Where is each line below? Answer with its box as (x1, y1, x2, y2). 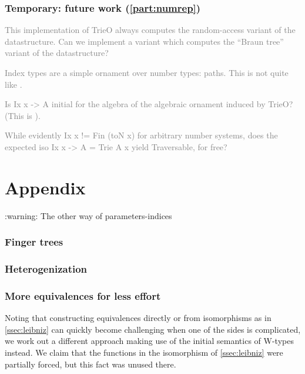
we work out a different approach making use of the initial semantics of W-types (5, 335, 294, 347)
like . (5, 78, 22, 90)
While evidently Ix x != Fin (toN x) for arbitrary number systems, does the (5, 129, 278, 141)
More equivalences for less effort (5, 288, 161, 303)
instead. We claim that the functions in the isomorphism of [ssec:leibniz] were (5, 346, 283, 358)
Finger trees (5, 234, 63, 249)
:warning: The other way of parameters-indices (5, 209, 172, 221)
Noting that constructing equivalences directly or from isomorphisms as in (5, 312, 272, 324)
